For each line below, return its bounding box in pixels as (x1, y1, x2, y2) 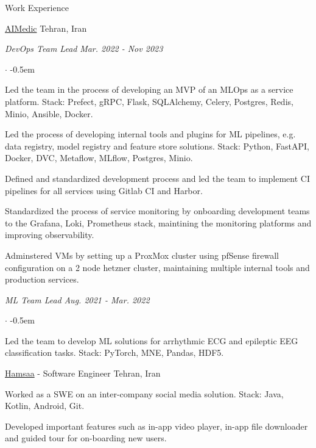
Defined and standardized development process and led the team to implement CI (5, 172, 310, 184)
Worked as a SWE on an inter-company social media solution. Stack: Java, (5, 387, 284, 400)
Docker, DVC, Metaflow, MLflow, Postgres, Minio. (5, 151, 193, 164)
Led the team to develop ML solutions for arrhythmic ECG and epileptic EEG (5, 334, 298, 347)
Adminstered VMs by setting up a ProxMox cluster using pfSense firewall (5, 248, 279, 261)
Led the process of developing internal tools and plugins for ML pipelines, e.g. (5, 128, 296, 140)
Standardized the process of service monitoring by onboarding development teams (5, 204, 310, 217)
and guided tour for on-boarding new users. (5, 432, 167, 444)
